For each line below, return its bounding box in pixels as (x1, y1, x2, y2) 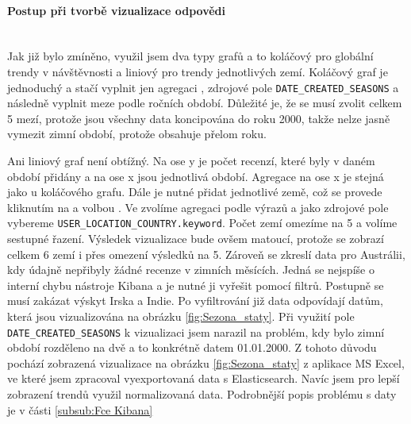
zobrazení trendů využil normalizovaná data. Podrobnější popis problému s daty (7, 386, 397, 403)
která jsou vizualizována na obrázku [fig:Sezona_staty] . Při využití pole (7, 308, 355, 325)
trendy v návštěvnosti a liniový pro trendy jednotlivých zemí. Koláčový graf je (7, 63, 388, 79)
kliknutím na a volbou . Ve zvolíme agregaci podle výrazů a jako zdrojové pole (7, 199, 389, 215)
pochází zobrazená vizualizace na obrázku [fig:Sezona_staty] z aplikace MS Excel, (7, 354, 405, 371)
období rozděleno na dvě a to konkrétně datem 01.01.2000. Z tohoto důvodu (7, 339, 377, 356)
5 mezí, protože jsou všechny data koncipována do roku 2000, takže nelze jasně (7, 110, 390, 126)
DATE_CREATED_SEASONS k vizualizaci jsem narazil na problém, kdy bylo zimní (7, 323, 385, 340)
